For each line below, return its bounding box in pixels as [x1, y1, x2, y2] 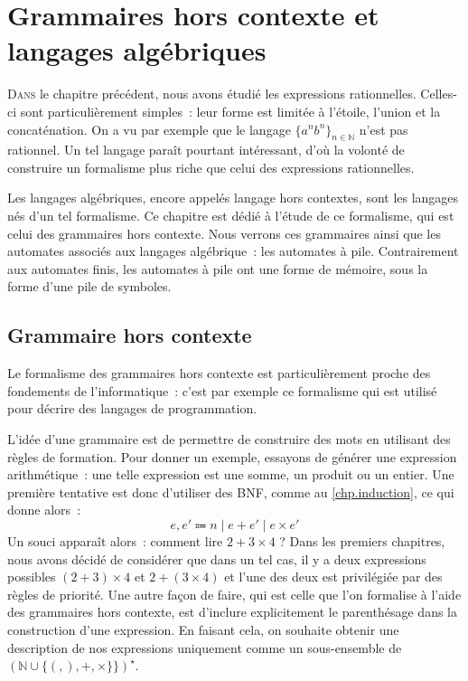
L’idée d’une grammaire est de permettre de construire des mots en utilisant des [7, 430, 451, 449]
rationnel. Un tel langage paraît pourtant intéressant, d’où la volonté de [7, 140, 405, 159]
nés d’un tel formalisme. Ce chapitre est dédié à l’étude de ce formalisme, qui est [7, 206, 454, 225]
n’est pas [359, 119, 408, 138]
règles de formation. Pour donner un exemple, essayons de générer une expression [7, 447, 457, 466]
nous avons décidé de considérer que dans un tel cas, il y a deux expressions [7, 549, 426, 568]
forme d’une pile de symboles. [7, 277, 172, 296]
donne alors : [7, 500, 81, 519]
